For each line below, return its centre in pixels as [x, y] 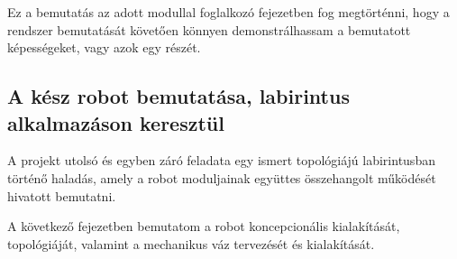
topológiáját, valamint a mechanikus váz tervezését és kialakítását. [191, 243]
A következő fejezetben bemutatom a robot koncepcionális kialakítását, [204, 226]
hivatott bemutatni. [62, 195]
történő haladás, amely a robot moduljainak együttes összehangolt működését [222, 177]
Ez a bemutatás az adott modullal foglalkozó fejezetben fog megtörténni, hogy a [228, 12]
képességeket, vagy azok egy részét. [104, 47]
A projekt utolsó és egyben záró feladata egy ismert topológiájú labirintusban [221, 160]
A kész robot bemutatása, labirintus [178, 96]
